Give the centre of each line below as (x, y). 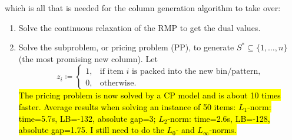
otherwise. (118, 83)
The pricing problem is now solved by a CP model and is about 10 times (150, 95)
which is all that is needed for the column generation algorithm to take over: (143, 8)
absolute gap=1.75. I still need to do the (91, 130)
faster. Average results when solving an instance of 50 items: (127, 106)
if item (112, 71)
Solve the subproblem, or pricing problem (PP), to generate (126, 47)
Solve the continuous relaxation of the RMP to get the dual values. (140, 27)
